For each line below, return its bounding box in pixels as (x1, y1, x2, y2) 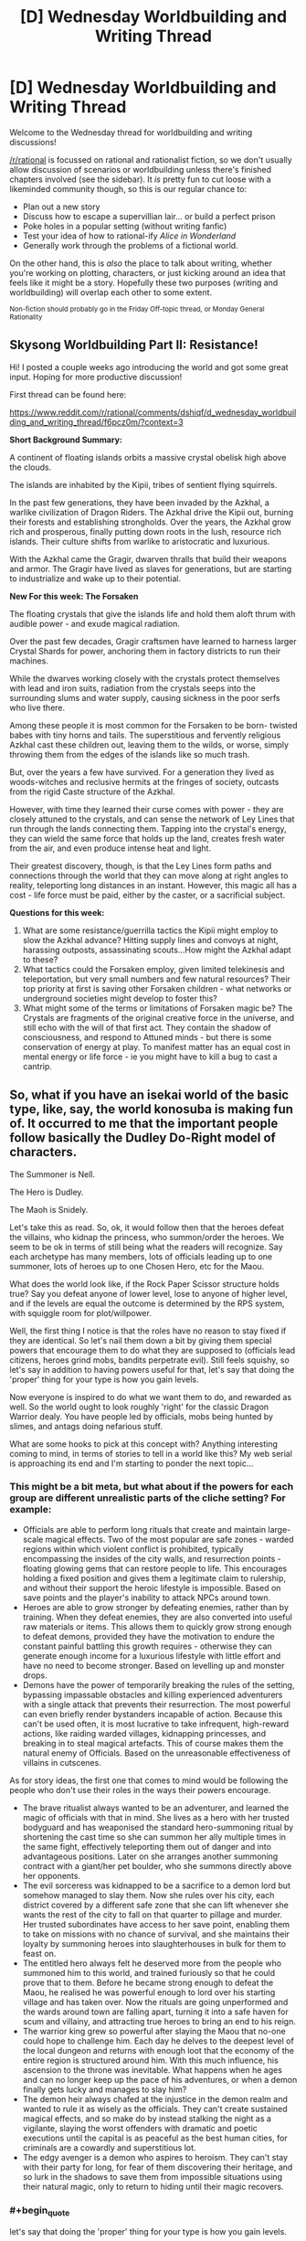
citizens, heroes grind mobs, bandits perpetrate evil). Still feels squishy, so (9, 1354, 290, 1365)
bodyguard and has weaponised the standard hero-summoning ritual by (22, 1821, 294, 1832)
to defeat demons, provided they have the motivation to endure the (22, 1630, 276, 1641)
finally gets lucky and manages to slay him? (22, 2084, 187, 2095)
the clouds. (9, 462, 52, 473)
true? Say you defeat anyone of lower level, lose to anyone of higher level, (9, 1288, 288, 1299)
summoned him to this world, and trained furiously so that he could (22, 1967, 276, 1978)
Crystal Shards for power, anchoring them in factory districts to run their (9, 645, 281, 656)
